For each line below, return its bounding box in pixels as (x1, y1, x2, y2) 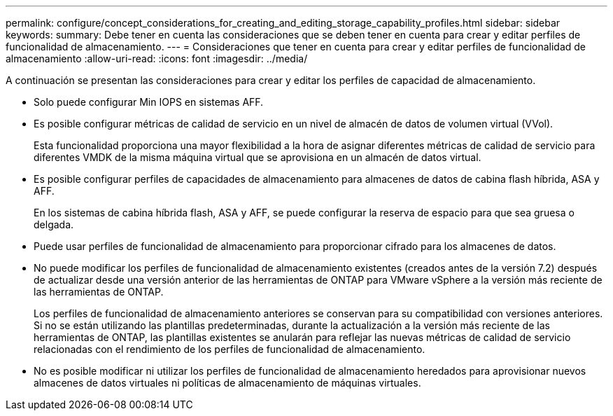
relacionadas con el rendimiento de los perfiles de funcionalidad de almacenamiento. (34, 343, 425, 355)
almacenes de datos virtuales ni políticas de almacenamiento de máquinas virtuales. (34, 377, 421, 389)
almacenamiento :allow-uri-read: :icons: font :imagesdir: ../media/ (6, 53, 308, 64)
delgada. (34, 219, 74, 230)
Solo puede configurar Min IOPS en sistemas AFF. (34, 96, 264, 108)
